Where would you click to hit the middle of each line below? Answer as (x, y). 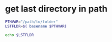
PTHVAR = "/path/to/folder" (31, 22)
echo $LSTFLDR (20, 35)
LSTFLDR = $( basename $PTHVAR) (36, 26)
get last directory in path (56, 9)
